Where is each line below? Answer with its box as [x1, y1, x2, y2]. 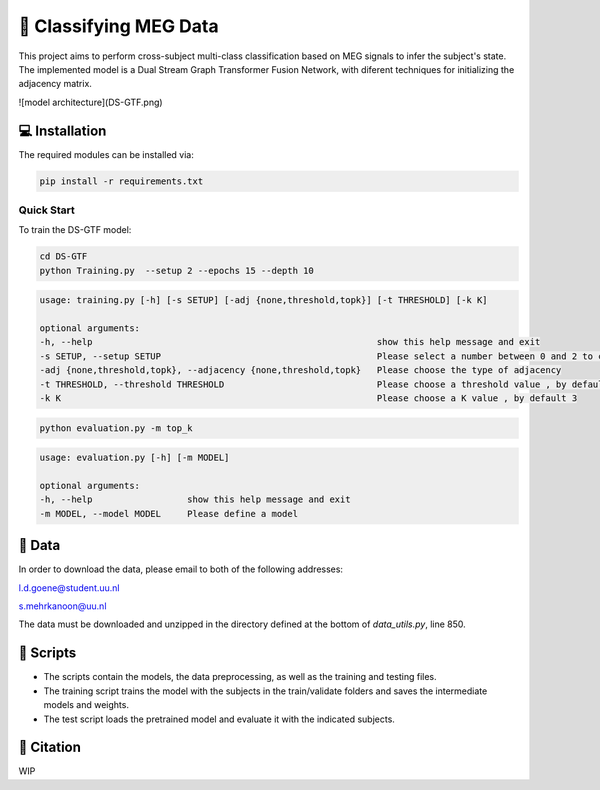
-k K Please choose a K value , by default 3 [39, 393, 578, 404]
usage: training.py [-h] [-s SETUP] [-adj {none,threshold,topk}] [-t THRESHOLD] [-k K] [39, 295, 489, 306]
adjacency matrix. [18, 78, 92, 90]
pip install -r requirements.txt [39, 175, 204, 187]
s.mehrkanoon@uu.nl [18, 600, 107, 612]
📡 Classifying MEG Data [18, 15, 219, 37]
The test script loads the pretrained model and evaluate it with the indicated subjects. [43, 713, 395, 725]
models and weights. [43, 699, 130, 711]
